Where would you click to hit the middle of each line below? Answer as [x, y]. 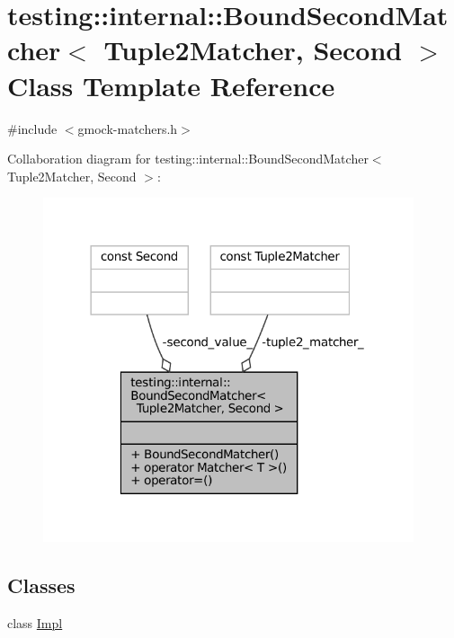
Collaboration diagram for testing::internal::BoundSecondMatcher [188, 159]
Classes [41, 585]
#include [32, 128]
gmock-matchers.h [128, 128]
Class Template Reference [171, 85]
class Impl [35, 622]
